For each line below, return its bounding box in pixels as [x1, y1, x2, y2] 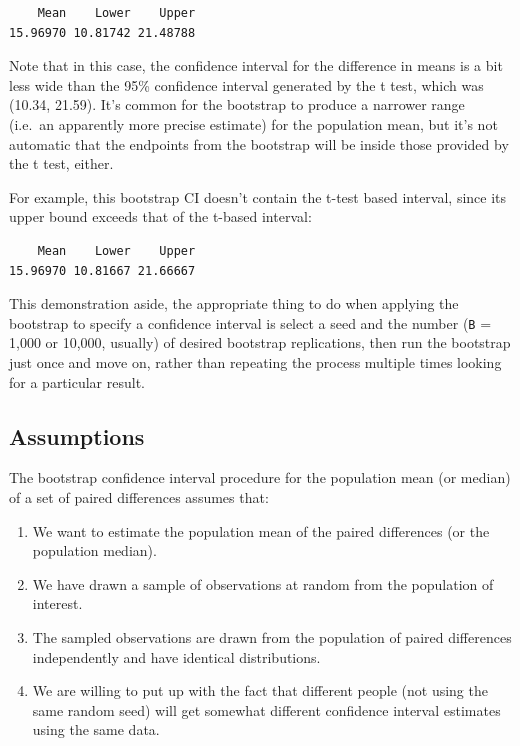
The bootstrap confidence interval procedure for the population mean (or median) [9, 467, 511, 488]
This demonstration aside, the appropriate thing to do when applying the [9, 293, 459, 314]
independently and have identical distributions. [32, 646, 321, 667]
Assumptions [9, 420, 145, 451]
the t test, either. [9, 153, 114, 174]
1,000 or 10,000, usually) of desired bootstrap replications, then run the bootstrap [9, 332, 511, 353]
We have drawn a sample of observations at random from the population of [32, 573, 494, 594]
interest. [32, 593, 83, 614]
